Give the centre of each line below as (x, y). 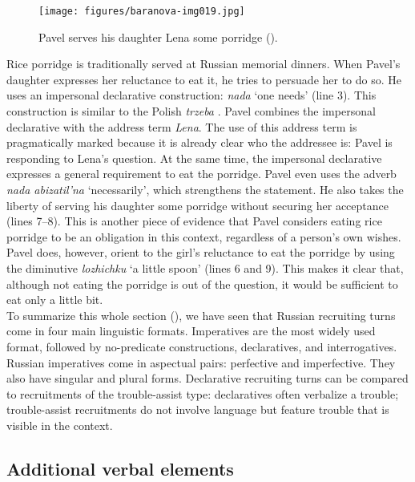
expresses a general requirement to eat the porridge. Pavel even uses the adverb (201, 174)
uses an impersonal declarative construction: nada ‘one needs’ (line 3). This (191, 95)
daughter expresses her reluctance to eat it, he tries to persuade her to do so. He (204, 79)
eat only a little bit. (55, 300)
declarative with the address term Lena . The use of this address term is (182, 126)
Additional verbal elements (120, 468)
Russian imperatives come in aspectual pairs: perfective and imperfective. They (201, 362)
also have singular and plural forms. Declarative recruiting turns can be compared (207, 378)
